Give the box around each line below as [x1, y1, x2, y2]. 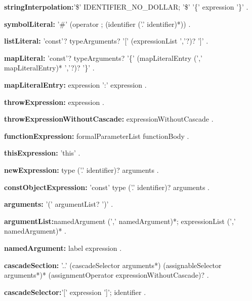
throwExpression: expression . [4, 96, 104, 107]
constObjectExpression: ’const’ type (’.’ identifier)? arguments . [4, 181, 209, 192]
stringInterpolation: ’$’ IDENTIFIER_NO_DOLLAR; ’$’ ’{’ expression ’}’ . [4, 2, 248, 12]
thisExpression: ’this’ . [4, 147, 80, 158]
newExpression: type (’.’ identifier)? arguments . [4, 164, 159, 175]
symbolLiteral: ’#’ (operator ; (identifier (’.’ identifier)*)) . [4, 18, 191, 29]
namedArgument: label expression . [4, 242, 122, 253]
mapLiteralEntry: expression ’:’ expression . [4, 79, 147, 90]
